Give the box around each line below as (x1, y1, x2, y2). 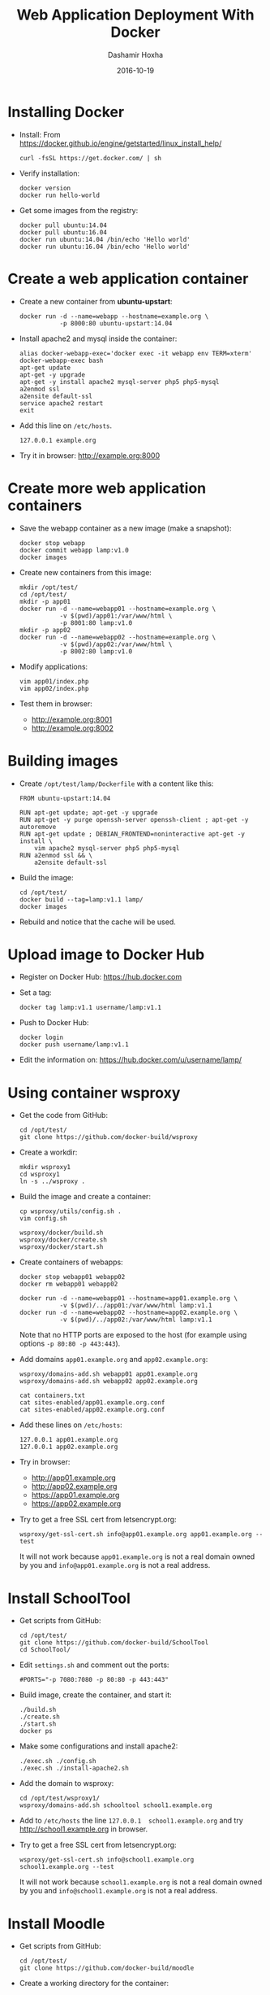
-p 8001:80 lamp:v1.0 (59, 618, 133, 627)
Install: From (19, 129, 62, 139)
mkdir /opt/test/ (19, 583, 79, 592)
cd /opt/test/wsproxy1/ (19, 1794, 101, 1803)
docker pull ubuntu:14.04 (19, 221, 107, 229)
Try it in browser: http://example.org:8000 (19, 450, 160, 461)
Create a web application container (7, 269, 249, 288)
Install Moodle (7, 1914, 105, 1933)
